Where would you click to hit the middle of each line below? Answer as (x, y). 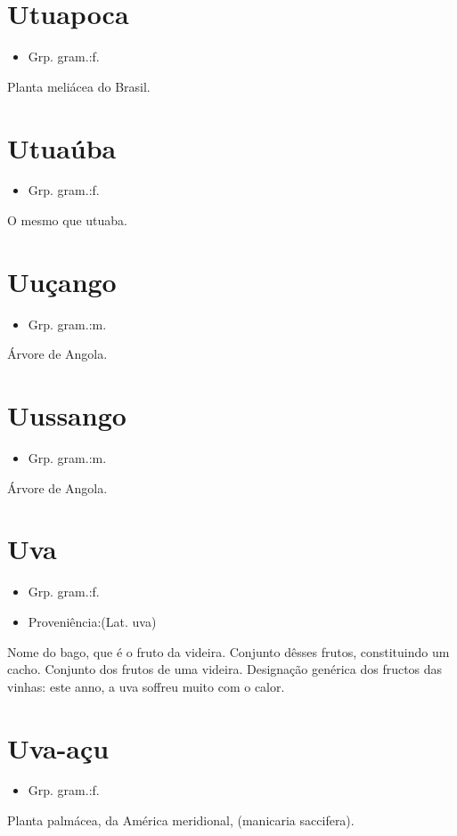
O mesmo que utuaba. (68, 220)
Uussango (67, 415)
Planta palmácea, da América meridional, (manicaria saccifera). (181, 820)
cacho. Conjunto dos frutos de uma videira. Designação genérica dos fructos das (225, 669)
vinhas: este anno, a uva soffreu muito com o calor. (146, 686)
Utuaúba (62, 147)
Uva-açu (58, 747)
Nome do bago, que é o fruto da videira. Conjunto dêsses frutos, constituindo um (228, 651)
